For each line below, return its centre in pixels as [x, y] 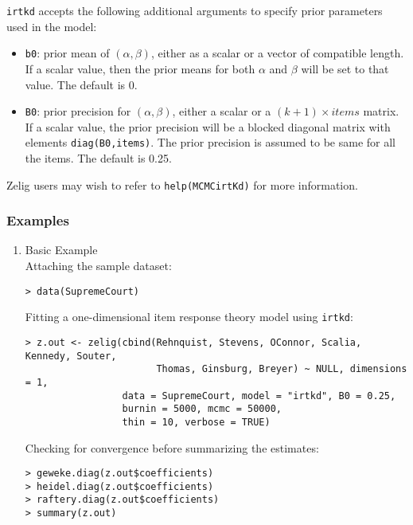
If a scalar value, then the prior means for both [140, 68]
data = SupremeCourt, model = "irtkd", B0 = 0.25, [259, 396]
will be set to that [345, 68]
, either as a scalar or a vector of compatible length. [277, 53]
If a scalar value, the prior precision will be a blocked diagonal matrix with [208, 126]
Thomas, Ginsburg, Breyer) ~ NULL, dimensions [282, 369]
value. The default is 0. [81, 84]
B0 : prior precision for [78, 111]
